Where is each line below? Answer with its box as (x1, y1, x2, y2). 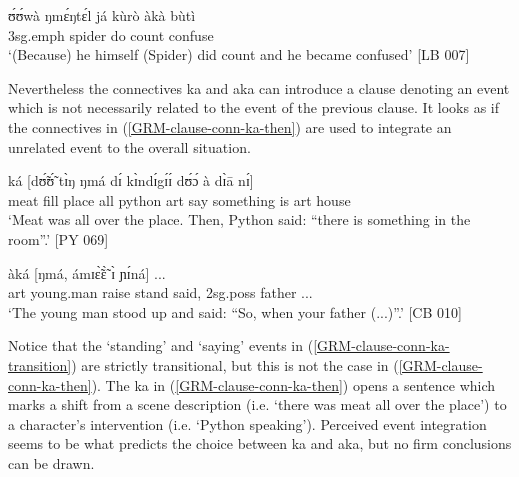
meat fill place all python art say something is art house (8, 189, 351, 210)
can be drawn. (8, 452, 95, 473)
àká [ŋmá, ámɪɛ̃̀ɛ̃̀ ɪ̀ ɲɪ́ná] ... (8, 262, 166, 283)
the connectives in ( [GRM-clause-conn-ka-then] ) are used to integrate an (8, 116, 452, 137)
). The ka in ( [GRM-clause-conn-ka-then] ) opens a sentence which (91, 374, 496, 395)
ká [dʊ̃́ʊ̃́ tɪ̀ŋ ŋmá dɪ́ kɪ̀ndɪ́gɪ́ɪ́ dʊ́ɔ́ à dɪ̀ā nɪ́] (8, 170, 254, 191)
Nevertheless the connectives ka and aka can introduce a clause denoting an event (8, 77, 510, 98)
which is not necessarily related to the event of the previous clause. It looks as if (8, 97, 499, 118)
